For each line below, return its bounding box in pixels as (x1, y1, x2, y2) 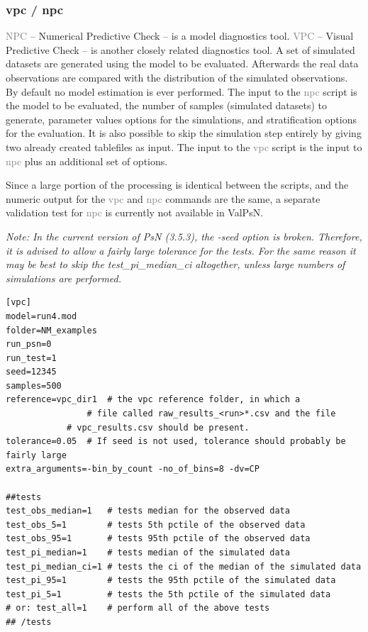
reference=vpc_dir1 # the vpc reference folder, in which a (6, 394, 301, 405)
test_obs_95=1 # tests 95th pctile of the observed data (6, 533, 311, 544)
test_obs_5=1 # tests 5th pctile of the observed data (6, 519, 306, 530)
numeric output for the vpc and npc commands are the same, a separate (6, 191, 320, 206)
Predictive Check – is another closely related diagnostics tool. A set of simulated (6, 42, 355, 57)
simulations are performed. (6, 270, 122, 285)
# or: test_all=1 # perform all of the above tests (6, 603, 270, 614)
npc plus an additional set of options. (6, 153, 168, 168)
